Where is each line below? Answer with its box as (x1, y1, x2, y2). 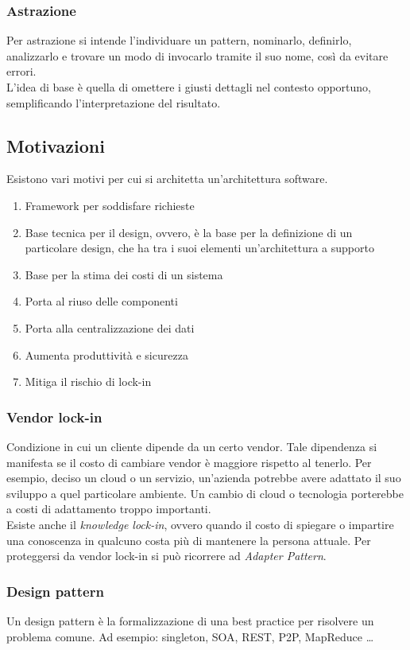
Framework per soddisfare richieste (25, 197, 195, 213)
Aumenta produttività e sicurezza (25, 346, 188, 363)
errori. (6, 63, 37, 80)
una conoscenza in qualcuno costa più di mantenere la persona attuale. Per (6, 531, 371, 548)
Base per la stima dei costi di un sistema (25, 266, 223, 282)
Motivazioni (6, 133, 105, 158)
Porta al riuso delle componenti (25, 293, 178, 309)
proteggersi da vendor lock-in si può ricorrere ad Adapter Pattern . (6, 547, 327, 564)
